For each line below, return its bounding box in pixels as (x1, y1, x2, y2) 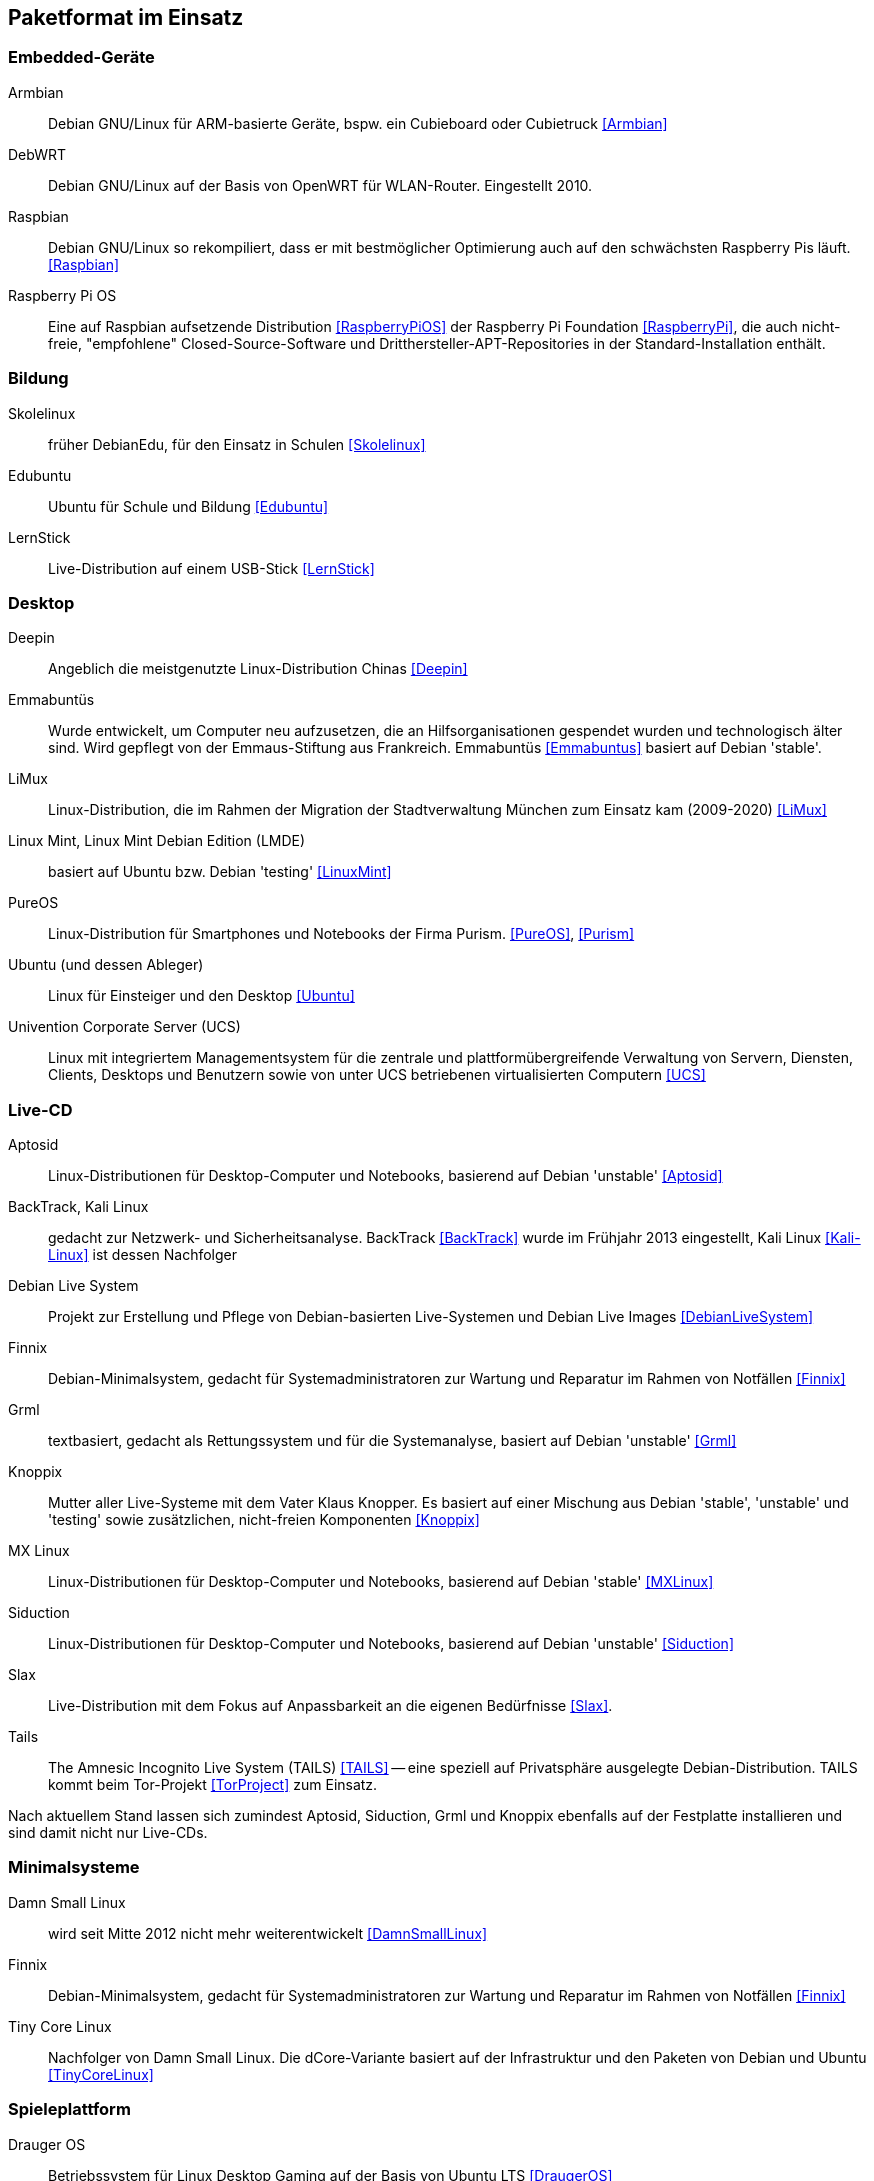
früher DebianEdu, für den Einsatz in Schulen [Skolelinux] (48, 435, 426, 453)
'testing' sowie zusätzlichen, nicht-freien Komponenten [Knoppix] (48, 1511, 480, 1529)
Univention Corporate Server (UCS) (8, 1018, 241, 1036)
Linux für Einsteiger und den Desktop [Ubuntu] (48, 987, 355, 1005)
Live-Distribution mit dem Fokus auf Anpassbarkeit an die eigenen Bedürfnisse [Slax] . (48, 1697, 613, 1715)
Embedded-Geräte (8, 47, 155, 68)
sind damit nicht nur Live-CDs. (8, 1824, 208, 1842)
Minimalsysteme (8, 1857, 140, 1878)
